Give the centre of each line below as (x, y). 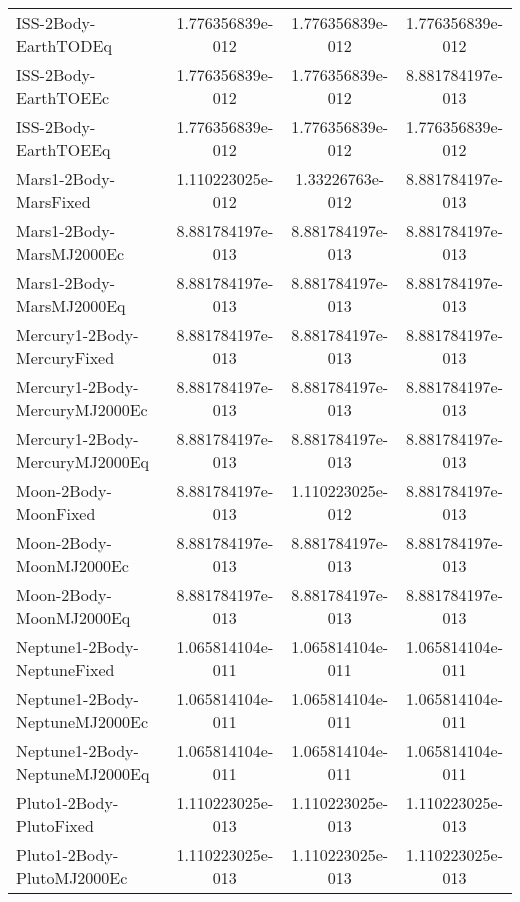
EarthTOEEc (63, 97)
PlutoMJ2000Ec (72, 877)
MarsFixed (53, 201)
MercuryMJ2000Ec (82, 409)
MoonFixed (56, 513)
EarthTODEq (64, 45)
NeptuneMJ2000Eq (83, 773)
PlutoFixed (55, 825)
